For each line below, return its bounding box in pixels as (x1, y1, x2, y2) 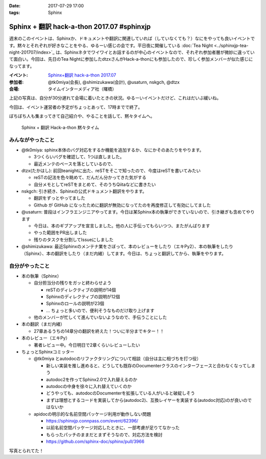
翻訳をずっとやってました (33, 195, 86, 201)
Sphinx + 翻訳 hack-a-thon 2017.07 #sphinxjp (9, 23, 151, 31)
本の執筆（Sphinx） (21, 273, 62, 279)
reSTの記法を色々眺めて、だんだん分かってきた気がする (33, 175, 147, 180)
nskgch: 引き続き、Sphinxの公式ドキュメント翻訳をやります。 (21, 188, 147, 194)
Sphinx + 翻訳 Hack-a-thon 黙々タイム (21, 124, 100, 130)
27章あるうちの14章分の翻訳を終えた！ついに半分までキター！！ (33, 328, 165, 334)
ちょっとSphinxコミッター (21, 349, 75, 355)
